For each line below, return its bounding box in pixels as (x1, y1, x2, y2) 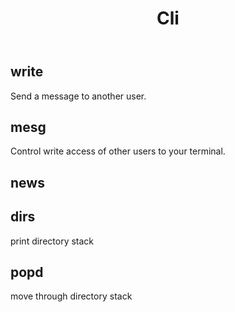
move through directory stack (10, 290, 133, 302)
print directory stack (10, 235, 95, 247)
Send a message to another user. (10, 90, 147, 102)
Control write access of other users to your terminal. (10, 145, 226, 157)
